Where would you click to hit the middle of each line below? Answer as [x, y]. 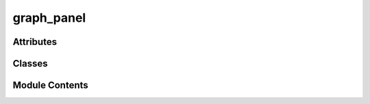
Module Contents [50, 85]
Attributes [35, 42]
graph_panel [49, 18]
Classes [30, 64]
